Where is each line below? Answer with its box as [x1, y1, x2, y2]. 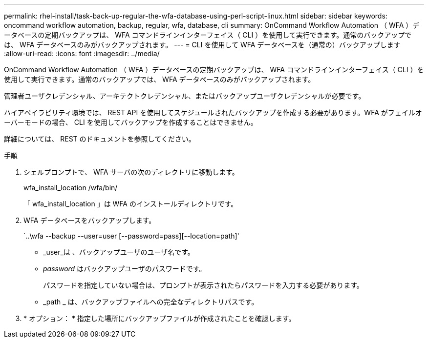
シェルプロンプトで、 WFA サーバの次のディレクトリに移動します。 [23, 168, 239, 176]
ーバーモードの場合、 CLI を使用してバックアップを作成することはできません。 [4, 118, 257, 126]
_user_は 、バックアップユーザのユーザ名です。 [43, 248, 194, 256]
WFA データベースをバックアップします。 [23, 216, 156, 224]
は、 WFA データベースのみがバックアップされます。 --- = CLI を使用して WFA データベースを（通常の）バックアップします [4, 40, 401, 49]
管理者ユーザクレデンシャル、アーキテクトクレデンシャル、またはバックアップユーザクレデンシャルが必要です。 [4, 92, 365, 100]
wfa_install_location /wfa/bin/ [23, 183, 118, 192]
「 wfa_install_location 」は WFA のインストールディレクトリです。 [23, 200, 238, 208]
